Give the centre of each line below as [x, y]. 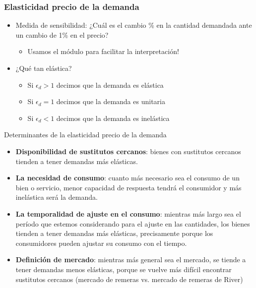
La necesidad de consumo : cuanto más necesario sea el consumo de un [128, 178]
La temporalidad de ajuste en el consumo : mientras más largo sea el [128, 213]
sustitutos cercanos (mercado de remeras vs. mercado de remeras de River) [129, 279]
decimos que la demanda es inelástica [113, 118]
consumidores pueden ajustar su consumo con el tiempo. [101, 243]
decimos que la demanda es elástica [110, 85]
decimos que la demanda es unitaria [111, 101]
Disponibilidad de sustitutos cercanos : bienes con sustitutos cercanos [128, 151]
